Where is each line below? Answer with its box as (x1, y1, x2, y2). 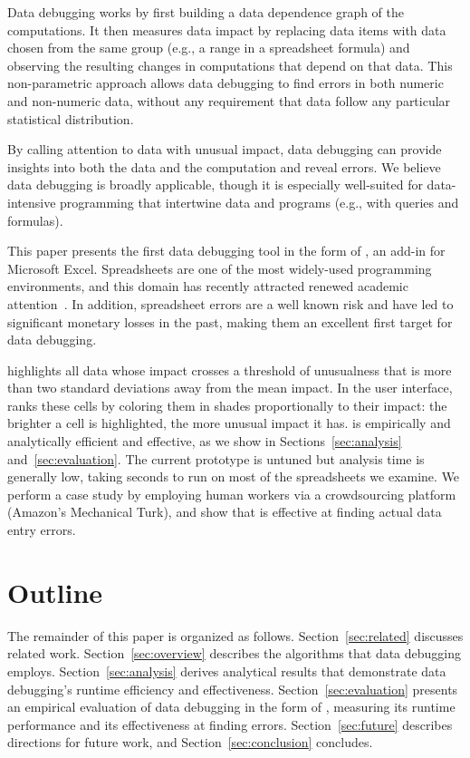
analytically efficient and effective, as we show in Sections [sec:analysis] (7, 432, 402, 451)
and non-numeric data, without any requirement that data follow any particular (7, 91, 451, 110)
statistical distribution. (7, 109, 134, 128)
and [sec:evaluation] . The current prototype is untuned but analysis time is (7, 449, 425, 468)
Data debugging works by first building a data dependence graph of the (7, 3, 405, 21)
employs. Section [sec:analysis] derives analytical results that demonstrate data (7, 661, 446, 680)
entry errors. (7, 520, 76, 539)
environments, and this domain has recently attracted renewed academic (7, 277, 408, 296)
